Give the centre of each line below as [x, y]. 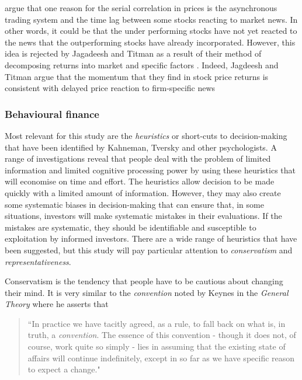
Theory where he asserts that [57, 304]
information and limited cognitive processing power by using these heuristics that [150, 170]
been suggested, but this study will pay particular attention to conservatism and [149, 250]
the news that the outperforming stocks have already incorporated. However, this [150, 42]
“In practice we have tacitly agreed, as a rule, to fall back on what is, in [157, 323]
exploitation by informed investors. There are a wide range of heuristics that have [151, 238]
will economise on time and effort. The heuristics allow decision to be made [140, 181]
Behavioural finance [52, 114]
